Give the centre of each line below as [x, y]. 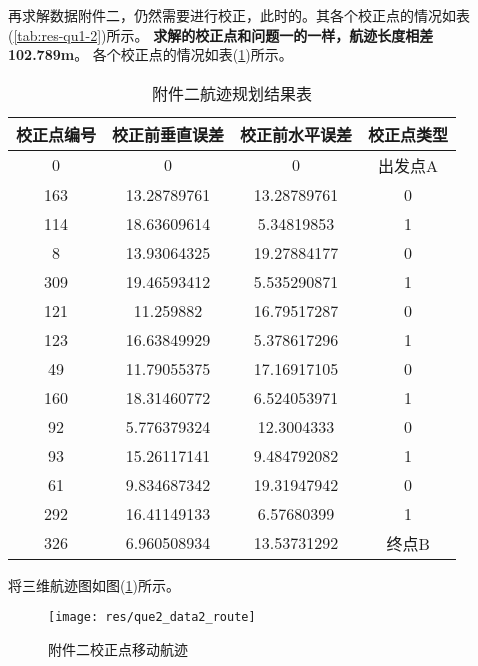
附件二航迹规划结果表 [232, 93]
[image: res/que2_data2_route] [152, 617]
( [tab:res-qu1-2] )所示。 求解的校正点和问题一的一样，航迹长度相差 [221, 34]
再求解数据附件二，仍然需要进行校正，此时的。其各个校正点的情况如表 [239, 15]
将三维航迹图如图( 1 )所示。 [94, 584]
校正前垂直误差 [168, 134]
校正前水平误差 [296, 134]
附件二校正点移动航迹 [118, 649]
